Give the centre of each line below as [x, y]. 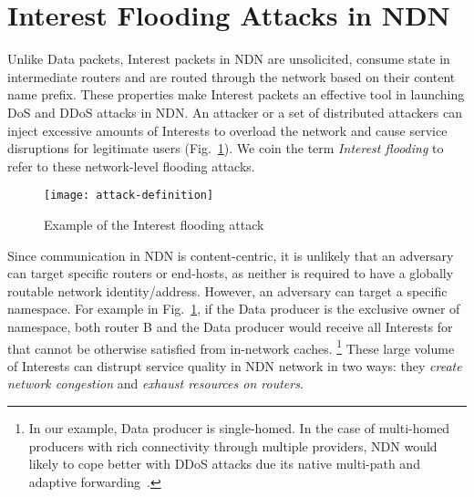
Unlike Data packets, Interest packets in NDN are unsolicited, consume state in [229, 59]
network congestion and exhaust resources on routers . [155, 383]
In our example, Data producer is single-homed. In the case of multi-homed [239, 427]
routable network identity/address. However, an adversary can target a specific [227, 290]
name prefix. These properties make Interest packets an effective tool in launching [236, 94]
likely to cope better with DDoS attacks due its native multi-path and [224, 464]
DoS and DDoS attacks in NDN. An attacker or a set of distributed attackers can [235, 112]
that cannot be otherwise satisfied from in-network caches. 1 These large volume [231, 347]
